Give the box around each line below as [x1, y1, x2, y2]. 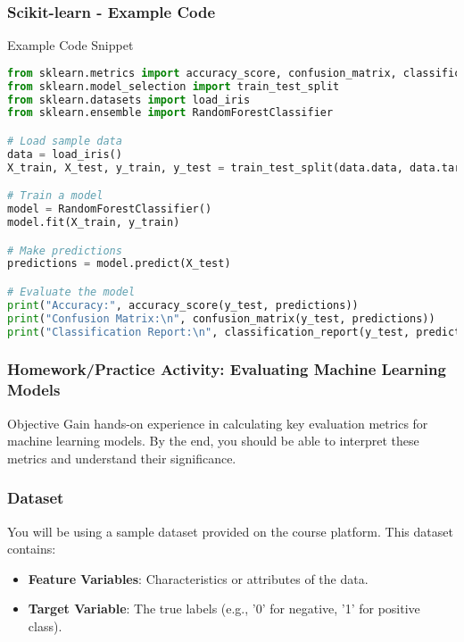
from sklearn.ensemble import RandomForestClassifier [7, 106, 334, 120]
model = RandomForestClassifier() [7, 203, 212, 216]
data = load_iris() [7, 147, 122, 161]
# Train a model [7, 189, 104, 203]
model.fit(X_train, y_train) [7, 216, 180, 229]
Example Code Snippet [7, 36, 134, 54]
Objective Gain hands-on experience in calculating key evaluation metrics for [7, 413, 428, 432]
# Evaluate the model [7, 285, 136, 298]
